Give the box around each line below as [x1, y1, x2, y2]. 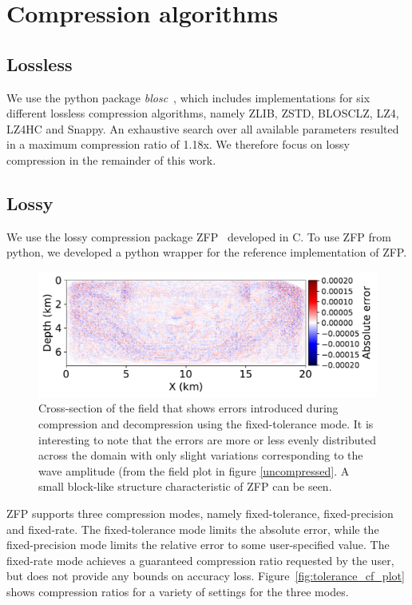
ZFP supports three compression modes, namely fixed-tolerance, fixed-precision [6, 505, 394, 522]
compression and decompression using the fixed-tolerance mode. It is [38, 416, 374, 432]
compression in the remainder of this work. [6, 151, 216, 168]
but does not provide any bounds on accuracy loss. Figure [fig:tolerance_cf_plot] [6, 567, 405, 584]
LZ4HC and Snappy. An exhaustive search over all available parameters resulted [6, 120, 399, 137]
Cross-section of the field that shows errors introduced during [38, 400, 339, 416]
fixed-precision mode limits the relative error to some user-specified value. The [6, 536, 390, 553]
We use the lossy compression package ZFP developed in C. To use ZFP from [6, 228, 391, 245]
